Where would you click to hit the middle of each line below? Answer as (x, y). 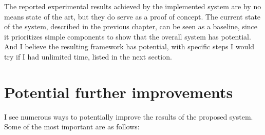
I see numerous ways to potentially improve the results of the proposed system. (129, 116)
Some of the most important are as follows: (72, 127)
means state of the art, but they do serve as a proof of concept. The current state (132, 16)
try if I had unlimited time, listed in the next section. (88, 56)
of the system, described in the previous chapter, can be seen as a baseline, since (131, 26)
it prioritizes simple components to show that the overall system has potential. (128, 36)
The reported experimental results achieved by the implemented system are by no (133, 6)
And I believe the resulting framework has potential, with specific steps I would (129, 46)
